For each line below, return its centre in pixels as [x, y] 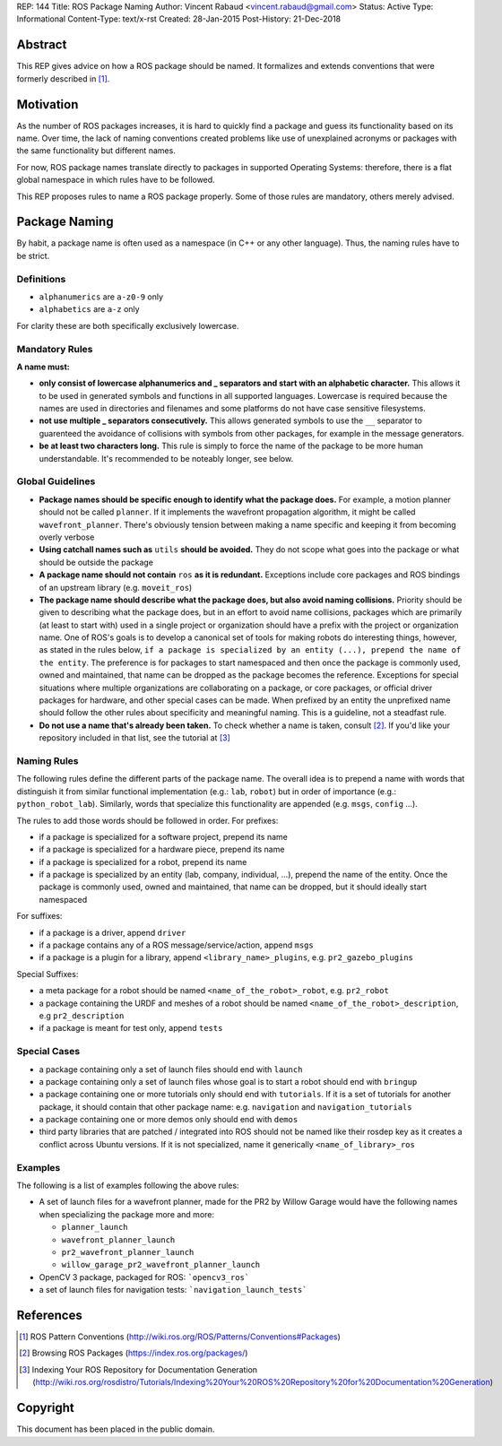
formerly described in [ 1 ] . [63, 78]
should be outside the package [96, 562]
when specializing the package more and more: [127, 1214]
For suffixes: [39, 916]
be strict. [33, 255]
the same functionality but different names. [96, 151]
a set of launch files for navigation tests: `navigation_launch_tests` [173, 1290]
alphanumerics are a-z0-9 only [101, 297]
